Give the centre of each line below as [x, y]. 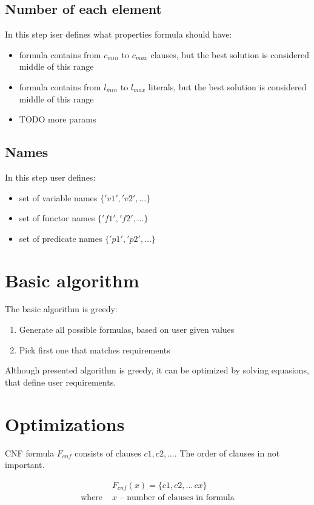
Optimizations [65, 423]
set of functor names [57, 218]
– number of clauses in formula [177, 497]
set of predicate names [61, 238]
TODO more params [58, 119]
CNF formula [30, 453]
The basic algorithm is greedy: [61, 309]
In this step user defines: [50, 177]
